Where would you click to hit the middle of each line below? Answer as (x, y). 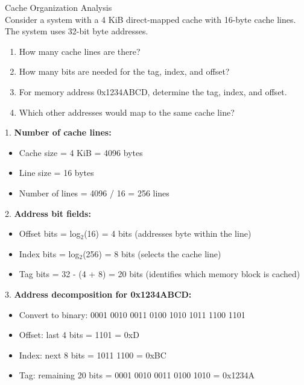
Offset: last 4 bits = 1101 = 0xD (79, 335)
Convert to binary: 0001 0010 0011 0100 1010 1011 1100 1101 (132, 314)
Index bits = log (49, 253)
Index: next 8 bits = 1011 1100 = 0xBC (93, 355)
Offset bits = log (50, 233)
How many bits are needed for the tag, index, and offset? (124, 71)
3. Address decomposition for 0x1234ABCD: (98, 294)
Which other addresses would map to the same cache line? (127, 112)
